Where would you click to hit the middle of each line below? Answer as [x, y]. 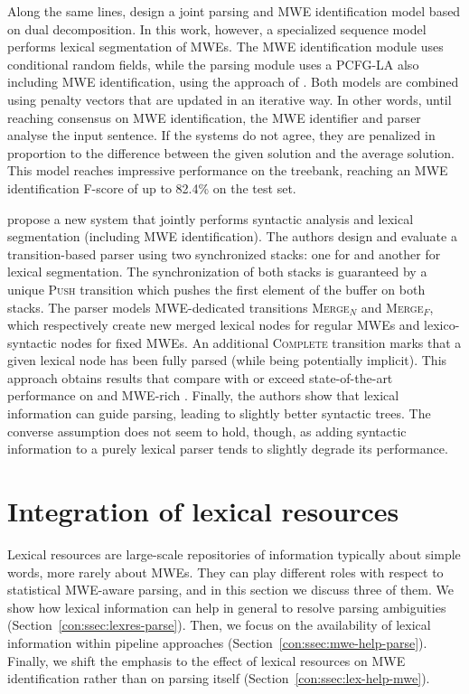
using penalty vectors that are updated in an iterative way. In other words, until [230, 99]
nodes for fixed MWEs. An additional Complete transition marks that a [261, 342]
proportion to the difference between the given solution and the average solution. [231, 152]
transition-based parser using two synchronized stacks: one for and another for [224, 253]
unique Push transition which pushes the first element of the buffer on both [216, 289]
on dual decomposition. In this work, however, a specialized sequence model [217, 28]
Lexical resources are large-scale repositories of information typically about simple [234, 553]
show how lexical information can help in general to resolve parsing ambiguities [227, 607]
